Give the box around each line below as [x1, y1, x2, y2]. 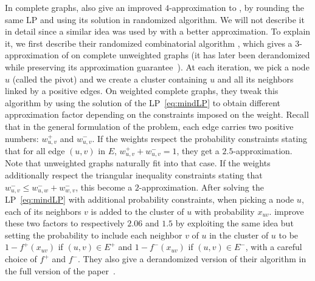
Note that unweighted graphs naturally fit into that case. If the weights [5, 157, 271, 169]
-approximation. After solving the [139, 180, 264, 193]
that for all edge [5, 144, 65, 157]
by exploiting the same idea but [175, 217, 294, 229]
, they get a [176, 144, 220, 157]
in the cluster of [209, 228, 269, 241]
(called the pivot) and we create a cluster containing [12, 72, 207, 85]
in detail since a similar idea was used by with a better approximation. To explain [5, 25, 311, 38]
